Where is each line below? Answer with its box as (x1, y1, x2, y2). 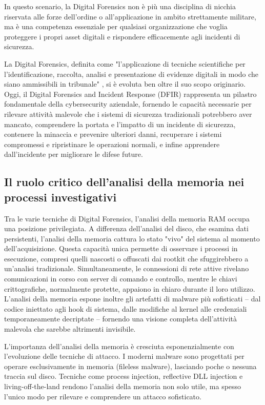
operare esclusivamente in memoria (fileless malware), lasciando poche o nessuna (4, 360, 257, 371)
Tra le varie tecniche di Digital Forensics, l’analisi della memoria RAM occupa (4, 213, 250, 224)
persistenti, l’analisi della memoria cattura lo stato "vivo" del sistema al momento (4, 233, 260, 244)
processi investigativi (4, 189, 117, 205)
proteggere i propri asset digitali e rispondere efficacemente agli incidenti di (4, 31, 240, 42)
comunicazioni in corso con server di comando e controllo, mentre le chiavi (4, 273, 237, 284)
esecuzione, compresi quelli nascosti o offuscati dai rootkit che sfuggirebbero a (4, 253, 249, 264)
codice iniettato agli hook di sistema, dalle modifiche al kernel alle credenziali (4, 303, 247, 314)
